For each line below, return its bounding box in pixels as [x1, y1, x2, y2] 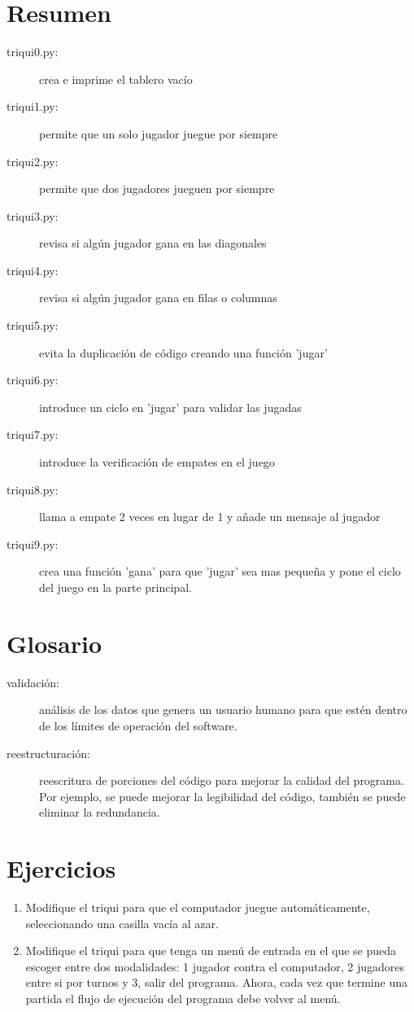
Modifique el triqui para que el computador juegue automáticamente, [25, 899, 370, 915]
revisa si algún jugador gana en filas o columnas [39, 289, 277, 306]
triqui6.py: [7, 371, 59, 388]
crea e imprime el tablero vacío [39, 70, 193, 87]
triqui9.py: [7, 535, 59, 552]
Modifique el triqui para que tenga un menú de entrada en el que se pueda [25, 942, 397, 959]
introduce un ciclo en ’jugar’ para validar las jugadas [39, 398, 302, 415]
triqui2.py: [7, 152, 59, 169]
